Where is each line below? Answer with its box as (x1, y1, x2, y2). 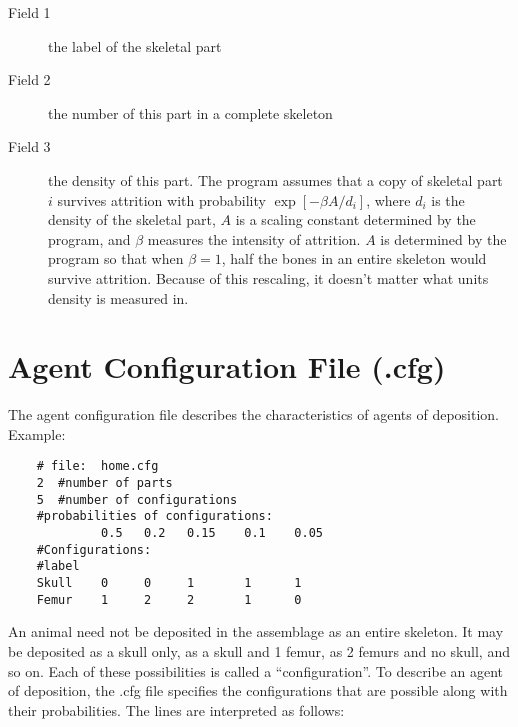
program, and (48, 228, 131, 249)
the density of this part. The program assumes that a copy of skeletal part (48, 169, 503, 190)
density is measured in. (48, 287, 189, 308)
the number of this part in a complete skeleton (48, 102, 333, 123)
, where (366, 189, 411, 210)
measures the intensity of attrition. (147, 228, 361, 249)
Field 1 (8, 2, 51, 22)
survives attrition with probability (57, 189, 266, 210)
